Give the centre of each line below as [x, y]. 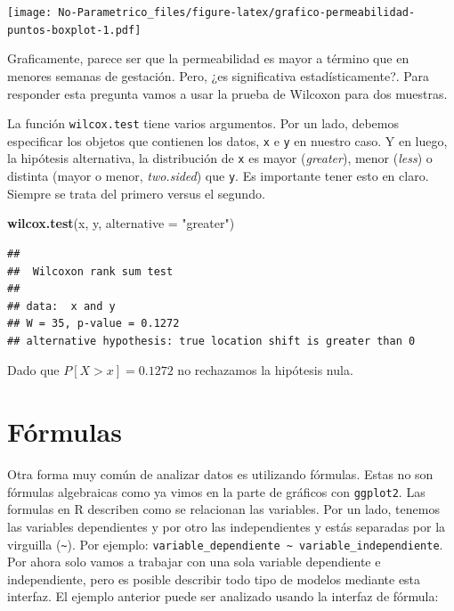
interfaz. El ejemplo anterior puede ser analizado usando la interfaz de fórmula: [223, 596]
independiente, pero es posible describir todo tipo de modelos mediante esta [214, 578]
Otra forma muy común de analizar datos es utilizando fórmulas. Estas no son [220, 474]
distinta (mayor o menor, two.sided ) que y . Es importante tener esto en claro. [218, 176]
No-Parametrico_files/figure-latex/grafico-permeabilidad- [237, 12]
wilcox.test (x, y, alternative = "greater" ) [121, 223]
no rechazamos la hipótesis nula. [265, 370]
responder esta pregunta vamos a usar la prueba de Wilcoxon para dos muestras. [227, 93]
